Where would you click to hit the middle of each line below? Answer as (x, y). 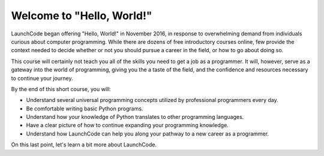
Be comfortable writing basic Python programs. (85, 109)
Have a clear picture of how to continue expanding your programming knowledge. (127, 125)
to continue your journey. (42, 78)
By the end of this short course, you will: (61, 89)
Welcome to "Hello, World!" (82, 16)
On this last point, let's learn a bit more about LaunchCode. (84, 145)
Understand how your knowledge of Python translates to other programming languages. (135, 117)
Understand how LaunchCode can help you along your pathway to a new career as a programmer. (148, 133)
